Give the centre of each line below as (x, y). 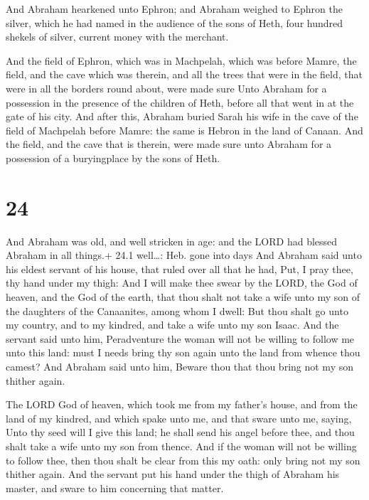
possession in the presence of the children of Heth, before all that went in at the (180, 102)
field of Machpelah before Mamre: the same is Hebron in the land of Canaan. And (184, 130)
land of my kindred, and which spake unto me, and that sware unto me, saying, (179, 418)
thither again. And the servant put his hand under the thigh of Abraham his (173, 474)
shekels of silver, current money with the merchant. (117, 37)
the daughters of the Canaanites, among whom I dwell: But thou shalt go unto (177, 310)
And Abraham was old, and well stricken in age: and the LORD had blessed (172, 241)
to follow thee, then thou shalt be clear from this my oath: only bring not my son (183, 460)
